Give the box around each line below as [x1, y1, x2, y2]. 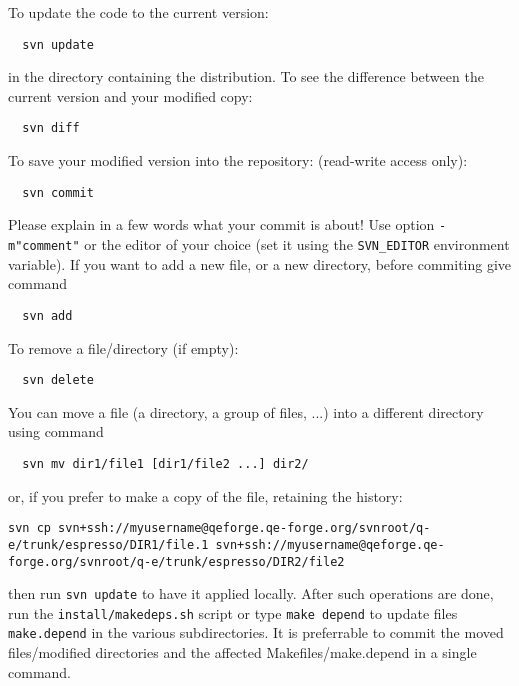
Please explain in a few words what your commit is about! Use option [8, 214, 435, 235]
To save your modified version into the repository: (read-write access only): [8, 150, 468, 171]
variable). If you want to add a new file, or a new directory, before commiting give [8, 253, 512, 274]
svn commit [22, 185, 94, 200]
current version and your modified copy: [8, 85, 253, 106]
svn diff [22, 121, 80, 136]
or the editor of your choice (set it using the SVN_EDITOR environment [84, 234, 510, 254]
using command [8, 421, 104, 442]
